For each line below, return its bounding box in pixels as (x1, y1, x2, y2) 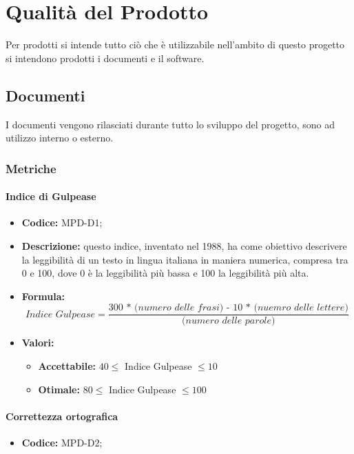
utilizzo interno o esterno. (6, 130, 114, 145)
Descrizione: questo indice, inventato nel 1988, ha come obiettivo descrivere (21, 238, 347, 253)
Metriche (6, 159, 56, 177)
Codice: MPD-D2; (21, 435, 103, 449)
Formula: (21, 288, 65, 303)
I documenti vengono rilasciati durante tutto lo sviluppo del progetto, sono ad (6, 117, 335, 131)
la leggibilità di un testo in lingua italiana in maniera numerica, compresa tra (21, 252, 348, 266)
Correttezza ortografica (6, 408, 118, 423)
